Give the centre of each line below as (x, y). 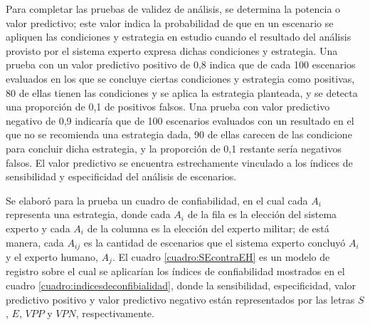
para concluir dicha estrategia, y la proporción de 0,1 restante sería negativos (174, 148)
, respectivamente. (115, 313)
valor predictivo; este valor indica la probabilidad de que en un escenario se (170, 22)
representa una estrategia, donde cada (88, 214)
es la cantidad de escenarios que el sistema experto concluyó (215, 242)
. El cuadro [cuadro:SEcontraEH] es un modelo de (221, 256)
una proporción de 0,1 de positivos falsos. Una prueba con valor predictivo (168, 107)
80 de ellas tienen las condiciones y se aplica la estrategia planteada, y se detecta (182, 92)
